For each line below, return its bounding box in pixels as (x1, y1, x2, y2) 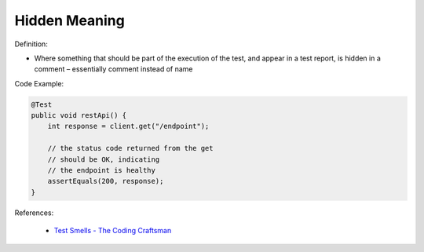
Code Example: (14, 79, 64, 88)
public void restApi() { (31, 111, 127, 120)
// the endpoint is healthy (47, 166, 156, 175)
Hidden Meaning (14, 12, 125, 29)
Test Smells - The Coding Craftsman (53, 226, 172, 236)
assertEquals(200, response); (47, 177, 164, 186)
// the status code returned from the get (47, 144, 214, 153)
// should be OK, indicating (47, 155, 160, 164)
